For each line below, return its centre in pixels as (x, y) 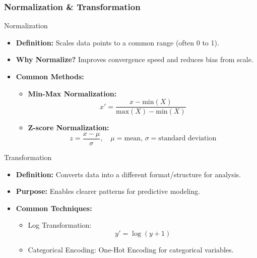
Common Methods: (50, 76)
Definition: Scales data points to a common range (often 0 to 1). (117, 42)
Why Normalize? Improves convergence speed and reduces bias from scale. (135, 59)
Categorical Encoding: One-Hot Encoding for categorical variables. (131, 249)
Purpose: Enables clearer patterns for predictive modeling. (108, 191)
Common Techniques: (54, 208)
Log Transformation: (60, 225)
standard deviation (187, 139)
